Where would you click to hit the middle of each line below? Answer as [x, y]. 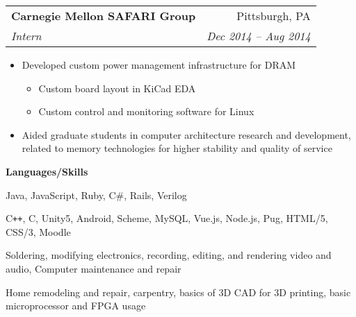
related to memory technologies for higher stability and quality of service [177, 148]
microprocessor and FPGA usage [76, 306]
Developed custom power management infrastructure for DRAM [159, 65]
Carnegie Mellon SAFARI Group [104, 16]
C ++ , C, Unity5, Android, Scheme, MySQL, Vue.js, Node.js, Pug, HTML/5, [167, 218]
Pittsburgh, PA [274, 16]
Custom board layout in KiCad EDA [117, 88]
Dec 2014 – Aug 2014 [259, 36]
